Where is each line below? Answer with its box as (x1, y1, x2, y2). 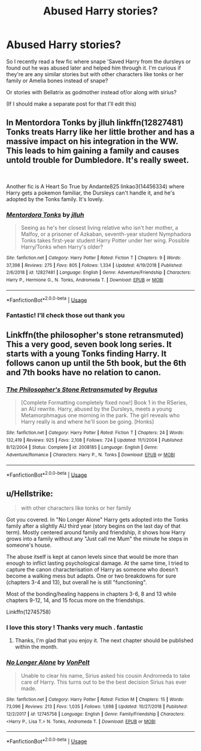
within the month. (14, 644, 58, 651)
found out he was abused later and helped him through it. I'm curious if (6, 64, 181, 71)
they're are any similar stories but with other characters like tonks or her (6, 70, 184, 77)
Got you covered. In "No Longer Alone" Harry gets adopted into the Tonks (6, 516, 188, 523)
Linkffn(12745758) (6, 608, 51, 616)
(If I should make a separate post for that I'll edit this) (6, 100, 136, 107)
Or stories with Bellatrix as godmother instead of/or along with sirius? (6, 88, 177, 95)
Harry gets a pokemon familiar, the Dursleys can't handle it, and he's (6, 189, 175, 196)
